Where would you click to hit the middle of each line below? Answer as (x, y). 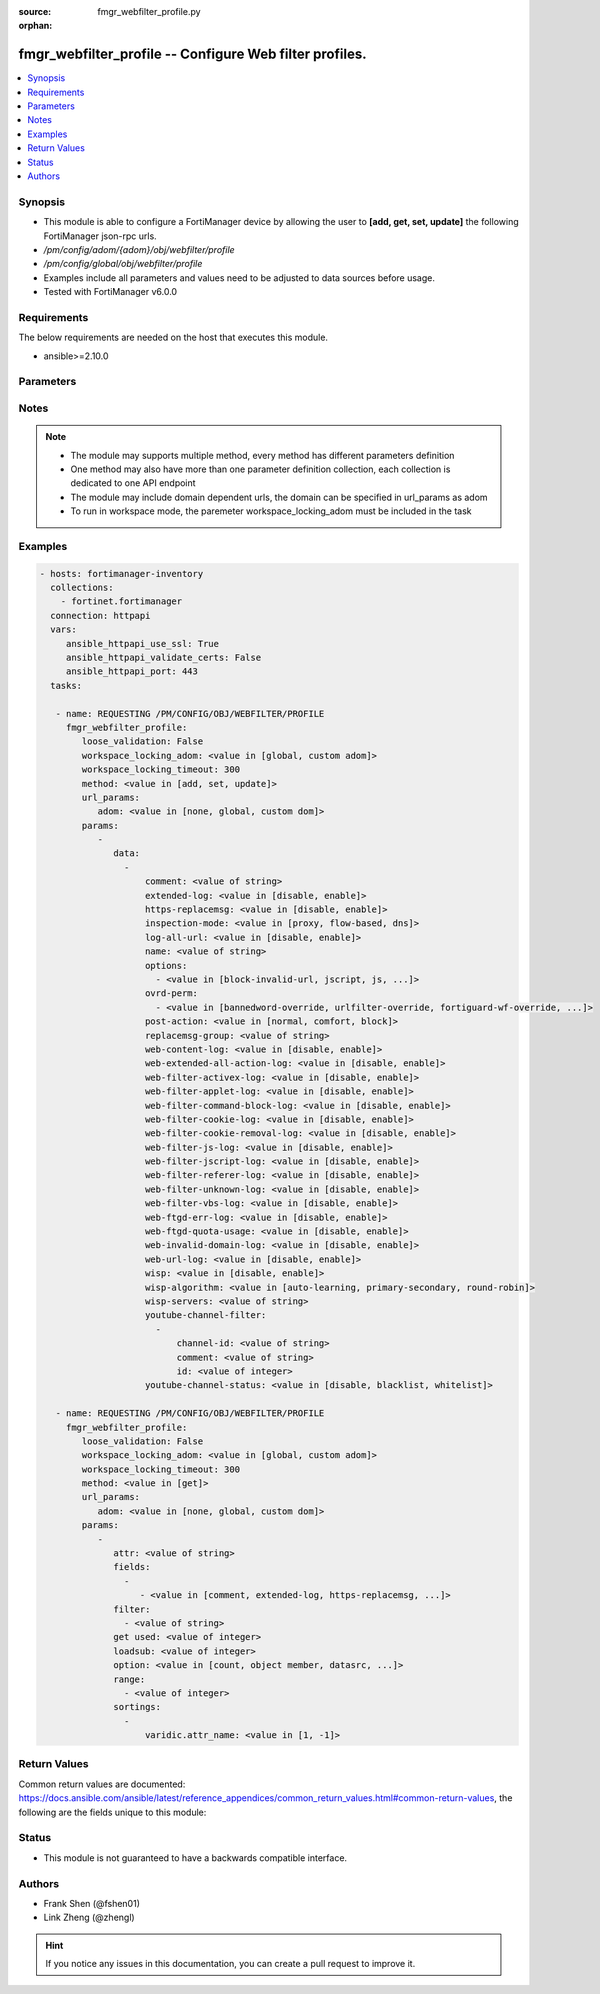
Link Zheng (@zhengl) (89, 1917)
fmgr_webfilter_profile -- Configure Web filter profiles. (192, 54)
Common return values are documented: (102, 1784)
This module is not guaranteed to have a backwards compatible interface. (195, 1857)
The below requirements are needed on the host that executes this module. (173, 337)
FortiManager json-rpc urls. (100, 236)
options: (166, 965)
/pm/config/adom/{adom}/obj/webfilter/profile (139, 249)
